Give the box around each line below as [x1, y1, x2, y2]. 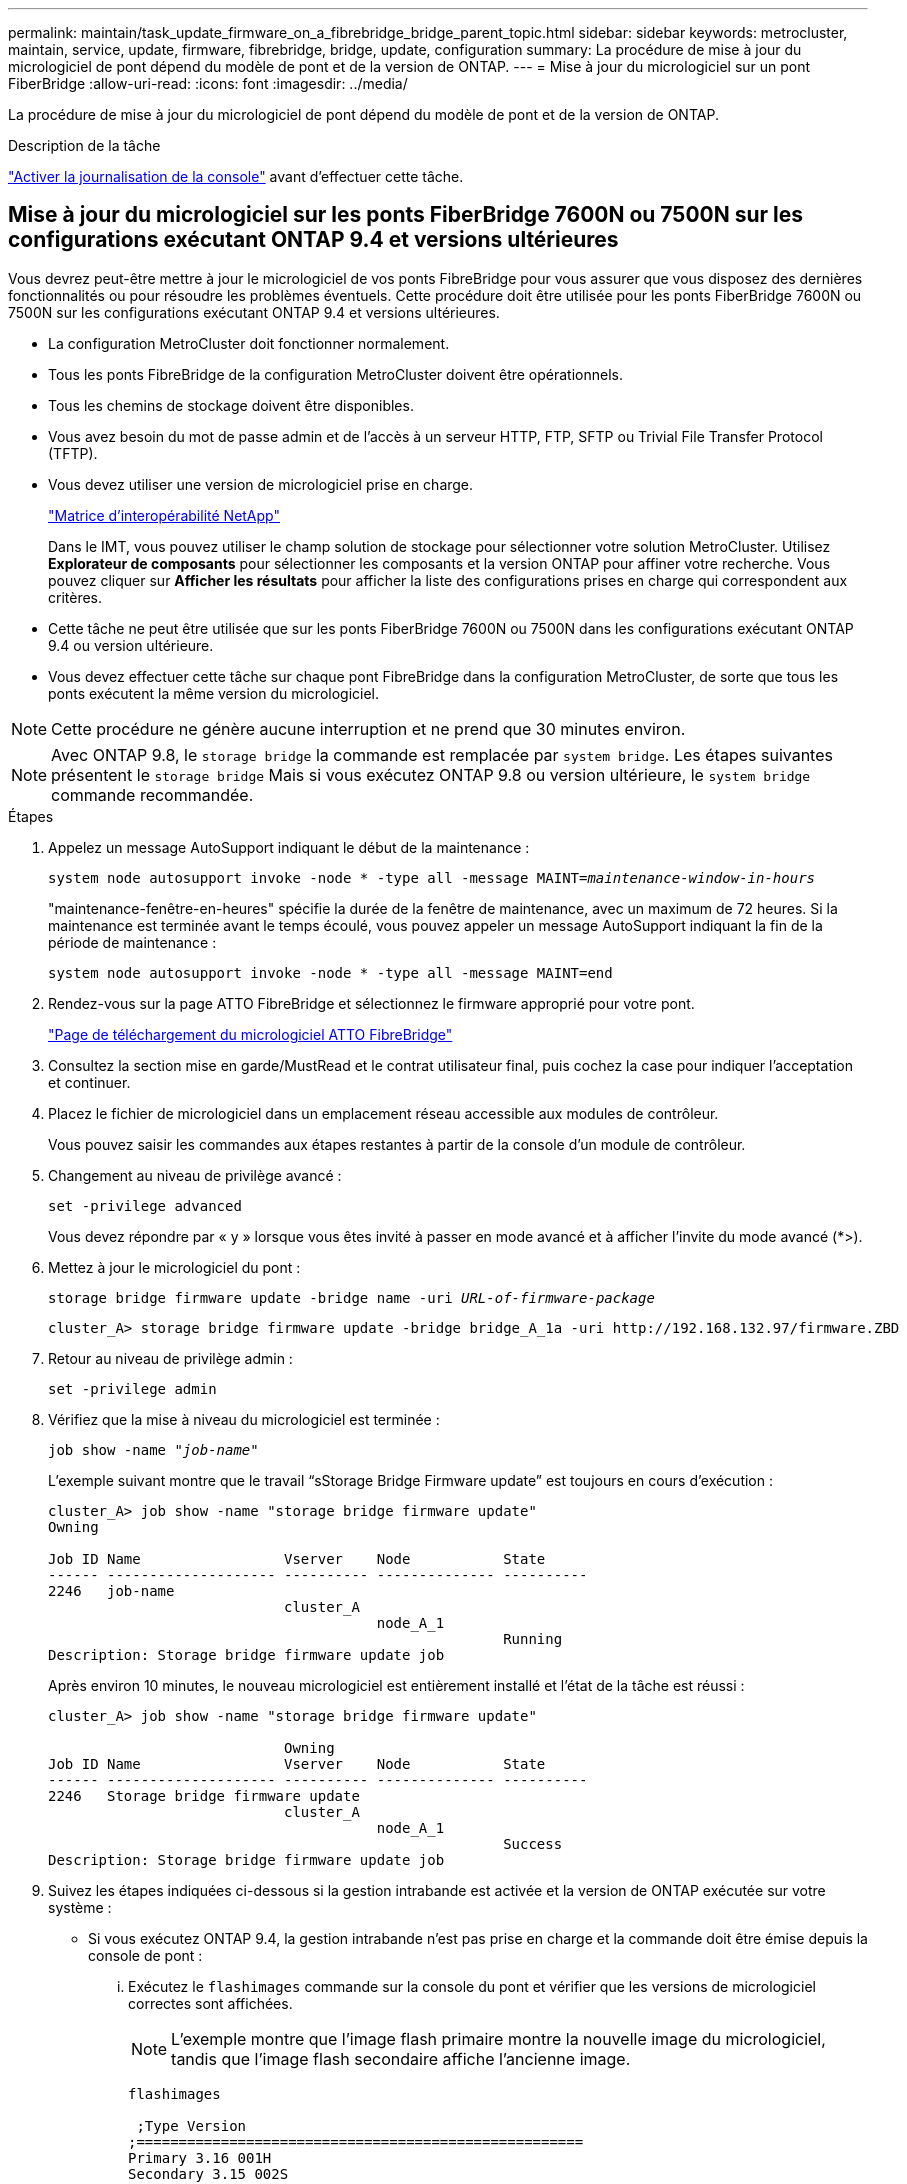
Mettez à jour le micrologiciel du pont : [48, 1258, 301, 1276]
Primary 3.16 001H [128, 2149, 272, 2166]
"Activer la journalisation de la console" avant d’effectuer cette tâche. [8, 168, 464, 185]
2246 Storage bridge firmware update [48, 1787, 360, 1804]
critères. [48, 588, 103, 606]
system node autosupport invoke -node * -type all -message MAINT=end [48, 964, 613, 981]
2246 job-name [48, 1582, 175, 1599]
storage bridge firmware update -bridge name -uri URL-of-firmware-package [48, 1289, 655, 1306]
